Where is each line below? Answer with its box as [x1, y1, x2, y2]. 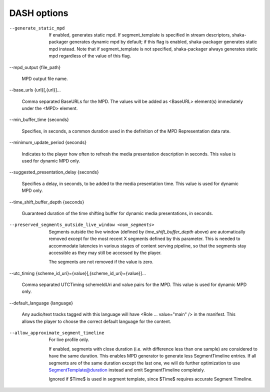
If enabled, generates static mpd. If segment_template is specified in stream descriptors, [48, 31, 231, 37]
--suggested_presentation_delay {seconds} [9, 169, 99, 175]
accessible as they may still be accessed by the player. [48, 249, 162, 255]
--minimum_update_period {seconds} [9, 139, 87, 145]
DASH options [9, 7, 68, 18]
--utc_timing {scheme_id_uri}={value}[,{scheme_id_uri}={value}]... [9, 270, 146, 276]
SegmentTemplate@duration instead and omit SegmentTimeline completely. [48, 367, 205, 372]
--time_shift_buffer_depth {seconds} [9, 199, 84, 205]
